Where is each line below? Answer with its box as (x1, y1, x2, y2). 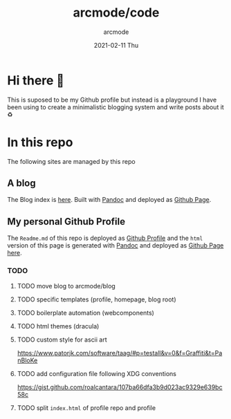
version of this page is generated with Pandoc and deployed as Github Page (7, 241, 224, 250)
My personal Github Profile (7, 216, 126, 227)
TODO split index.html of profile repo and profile (17, 403, 156, 412)
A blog (7, 178, 36, 189)
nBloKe (17, 356, 38, 364)
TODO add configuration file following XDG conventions (17, 369, 176, 378)
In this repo (7, 134, 73, 150)
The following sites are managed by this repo (7, 157, 136, 165)
